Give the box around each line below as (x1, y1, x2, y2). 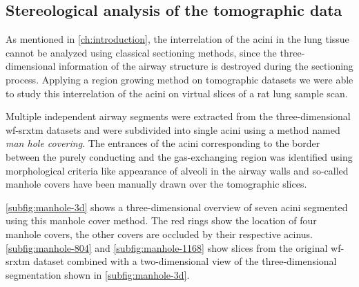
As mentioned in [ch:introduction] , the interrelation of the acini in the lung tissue (6, 32, 349, 46)
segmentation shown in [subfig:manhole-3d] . (6, 267, 190, 281)
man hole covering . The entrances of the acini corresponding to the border (6, 136, 320, 150)
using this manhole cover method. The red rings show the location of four (6, 213, 317, 228)
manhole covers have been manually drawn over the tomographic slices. (6, 177, 307, 191)
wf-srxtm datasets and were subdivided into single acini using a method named (6, 122, 340, 137)
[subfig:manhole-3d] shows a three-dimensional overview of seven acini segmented (6, 199, 348, 214)
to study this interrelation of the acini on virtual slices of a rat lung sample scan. (6, 86, 348, 100)
